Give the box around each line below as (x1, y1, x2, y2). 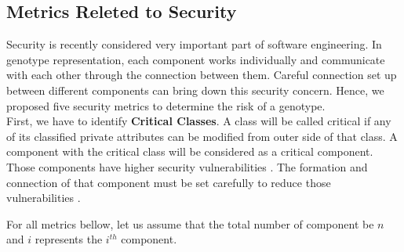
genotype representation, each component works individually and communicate (6, 51, 385, 67)
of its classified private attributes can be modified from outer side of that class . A (6, 128, 398, 144)
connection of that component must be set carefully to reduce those (6, 174, 331, 190)
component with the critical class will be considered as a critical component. (6, 143, 373, 160)
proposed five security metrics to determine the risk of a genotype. (6, 97, 326, 113)
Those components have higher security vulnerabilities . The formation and (6, 158, 368, 175)
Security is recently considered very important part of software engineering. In (6, 36, 382, 52)
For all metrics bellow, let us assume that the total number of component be (6, 215, 374, 232)
